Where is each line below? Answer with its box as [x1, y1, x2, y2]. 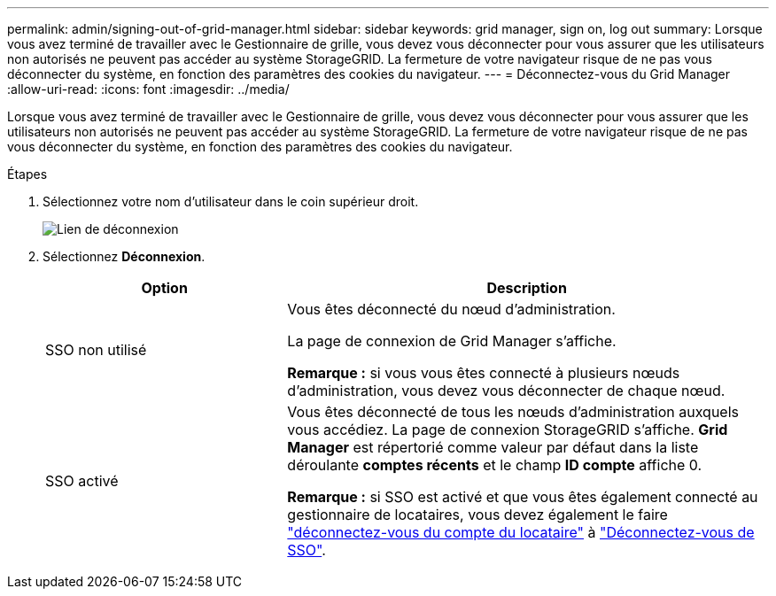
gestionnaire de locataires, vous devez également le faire [287, 506, 668, 523]
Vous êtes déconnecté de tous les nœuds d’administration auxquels [287, 403, 740, 421]
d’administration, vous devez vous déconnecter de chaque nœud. [287, 382, 726, 399]
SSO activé [45, 472, 119, 490]
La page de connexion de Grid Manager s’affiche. [287, 332, 617, 350]
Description [486, 279, 567, 297]
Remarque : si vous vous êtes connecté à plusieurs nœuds [287, 364, 680, 382]
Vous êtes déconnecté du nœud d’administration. [287, 300, 616, 318]
